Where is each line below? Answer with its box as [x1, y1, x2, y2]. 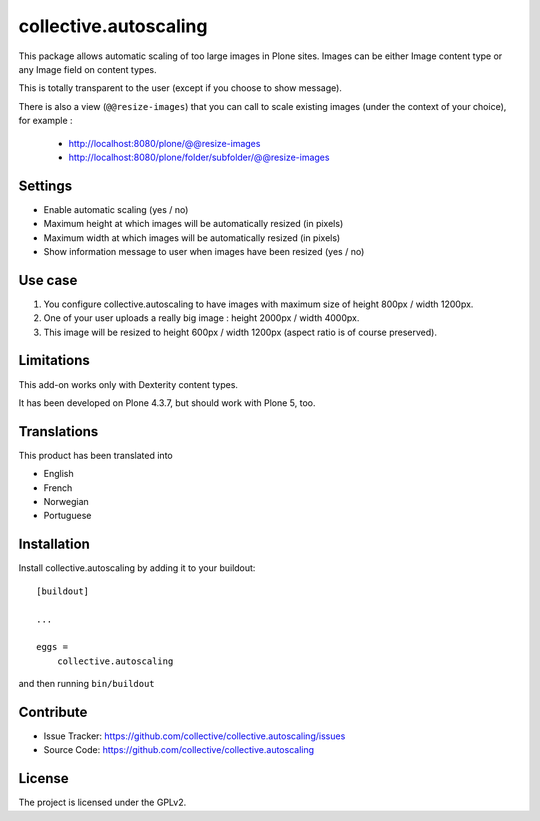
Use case [18, 271, 78, 289]
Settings [18, 177, 73, 194]
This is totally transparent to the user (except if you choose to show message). [18, 82, 342, 94]
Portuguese [43, 510, 92, 522]
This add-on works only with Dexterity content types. [18, 378, 239, 390]
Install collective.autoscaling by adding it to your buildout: [18, 562, 256, 574]
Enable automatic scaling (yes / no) [43, 203, 189, 215]
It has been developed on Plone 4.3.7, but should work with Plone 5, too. [18, 396, 316, 409]
